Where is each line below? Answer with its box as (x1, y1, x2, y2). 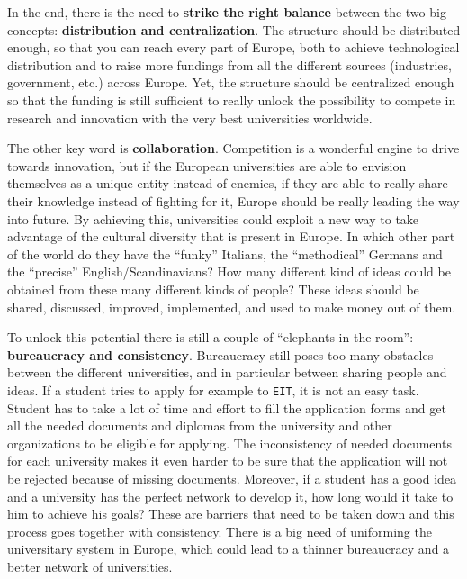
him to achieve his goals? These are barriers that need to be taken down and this (7, 504, 454, 523)
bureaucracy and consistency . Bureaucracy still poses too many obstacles (7, 345, 434, 364)
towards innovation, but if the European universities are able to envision (7, 156, 407, 175)
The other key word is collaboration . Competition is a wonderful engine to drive (7, 139, 460, 158)
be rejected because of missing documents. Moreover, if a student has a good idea (7, 468, 457, 487)
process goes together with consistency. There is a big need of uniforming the (7, 521, 432, 540)
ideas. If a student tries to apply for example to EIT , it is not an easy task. (7, 380, 419, 399)
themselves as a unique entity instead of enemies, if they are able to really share (7, 174, 448, 193)
